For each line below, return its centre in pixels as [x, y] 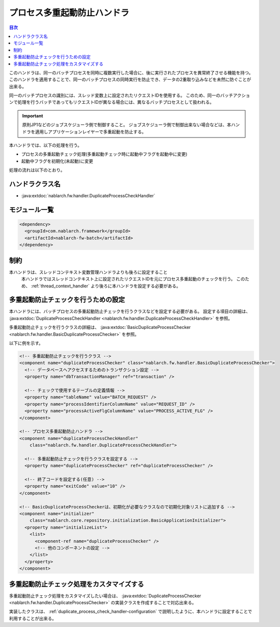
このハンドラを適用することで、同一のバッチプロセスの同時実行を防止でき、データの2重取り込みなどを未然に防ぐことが [130, 80]
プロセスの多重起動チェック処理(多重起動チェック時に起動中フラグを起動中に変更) [105, 154]
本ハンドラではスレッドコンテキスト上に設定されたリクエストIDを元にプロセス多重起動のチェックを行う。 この [133, 279]
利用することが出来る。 [33, 618]
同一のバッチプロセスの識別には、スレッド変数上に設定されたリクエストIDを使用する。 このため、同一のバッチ [121, 95]
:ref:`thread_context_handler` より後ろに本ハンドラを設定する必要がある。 [106, 286]
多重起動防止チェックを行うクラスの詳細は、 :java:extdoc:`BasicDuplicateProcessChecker [100, 327]
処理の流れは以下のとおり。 [37, 170]
